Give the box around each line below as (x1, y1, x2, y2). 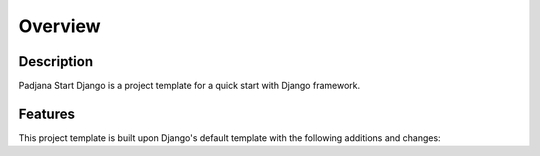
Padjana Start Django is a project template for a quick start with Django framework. (18, 80, 360, 92)
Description (18, 53, 94, 70)
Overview (18, 15, 101, 37)
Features (18, 105, 75, 122)
